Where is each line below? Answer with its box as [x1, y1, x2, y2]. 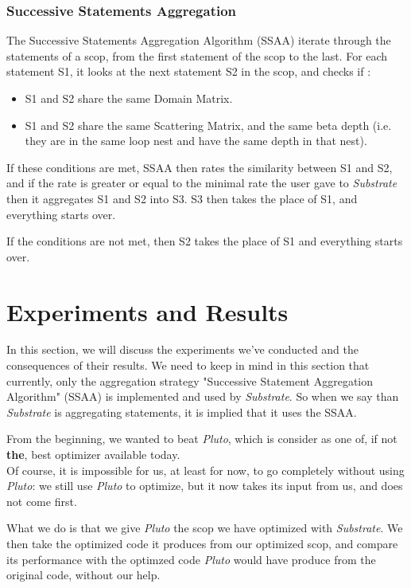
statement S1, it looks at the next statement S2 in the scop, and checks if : [6, 63, 371, 80]
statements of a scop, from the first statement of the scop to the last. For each [6, 47, 388, 64]
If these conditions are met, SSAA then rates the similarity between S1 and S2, [6, 159, 393, 175]
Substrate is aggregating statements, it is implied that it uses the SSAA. [6, 403, 357, 420]
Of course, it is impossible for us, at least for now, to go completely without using [6, 461, 405, 478]
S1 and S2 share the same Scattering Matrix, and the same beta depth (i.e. [25, 116, 392, 133]
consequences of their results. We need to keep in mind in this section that [6, 357, 370, 374]
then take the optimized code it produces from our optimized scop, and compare [6, 535, 398, 551]
